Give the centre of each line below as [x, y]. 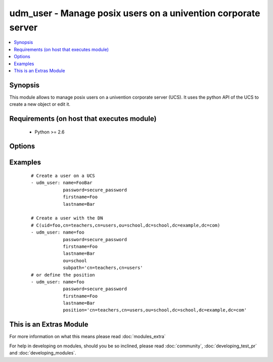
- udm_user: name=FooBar [62, 183]
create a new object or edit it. [40, 104]
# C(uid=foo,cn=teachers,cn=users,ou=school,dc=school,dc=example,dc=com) [126, 225]
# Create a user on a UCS [63, 176]
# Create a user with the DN [67, 218]
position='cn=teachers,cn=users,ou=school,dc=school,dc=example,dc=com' [155, 310]
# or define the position [63, 275]
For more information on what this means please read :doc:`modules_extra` [88, 337]
